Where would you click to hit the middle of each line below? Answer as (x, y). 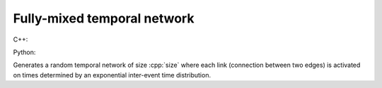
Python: (24, 52)
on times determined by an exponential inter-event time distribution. (112, 75)
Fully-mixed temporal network (104, 18)
